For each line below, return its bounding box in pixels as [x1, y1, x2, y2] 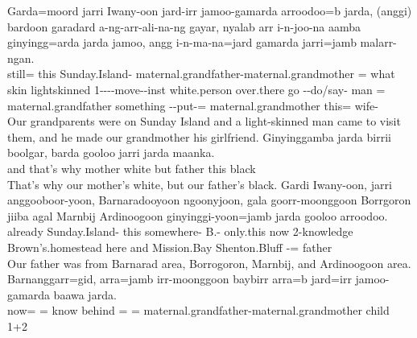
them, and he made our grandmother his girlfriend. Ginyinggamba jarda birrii [7, 128, 391, 145]
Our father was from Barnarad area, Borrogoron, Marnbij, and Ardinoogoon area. [7, 254, 411, 271]
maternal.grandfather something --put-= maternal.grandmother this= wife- [7, 97, 378, 113]
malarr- [360, 34, 397, 51]
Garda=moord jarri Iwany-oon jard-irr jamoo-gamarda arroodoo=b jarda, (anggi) [7, 2, 412, 19]
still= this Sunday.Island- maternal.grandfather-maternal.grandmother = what [7, 65, 395, 82]
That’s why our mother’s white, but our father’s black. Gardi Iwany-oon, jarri [7, 175, 392, 192]
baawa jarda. [53, 286, 117, 303]
